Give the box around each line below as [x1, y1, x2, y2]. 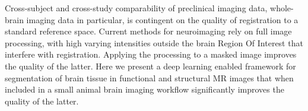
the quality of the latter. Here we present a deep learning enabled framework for [5, 59, 296, 72]
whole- [270, 2, 294, 14]
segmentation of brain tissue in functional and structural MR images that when [5, 71, 294, 84]
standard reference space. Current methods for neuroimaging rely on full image [5, 25, 292, 37]
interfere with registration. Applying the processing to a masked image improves [5, 48, 297, 61]
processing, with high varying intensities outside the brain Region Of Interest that [5, 36, 303, 49]
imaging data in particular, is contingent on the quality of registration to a [26, 13, 299, 26]
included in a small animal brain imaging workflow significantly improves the [5, 83, 284, 96]
